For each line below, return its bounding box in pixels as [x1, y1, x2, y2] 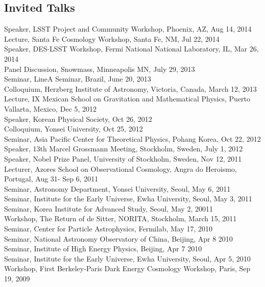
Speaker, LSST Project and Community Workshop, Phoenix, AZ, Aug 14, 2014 [4, 23, 252, 34]
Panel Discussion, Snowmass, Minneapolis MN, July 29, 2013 [4, 63, 195, 74]
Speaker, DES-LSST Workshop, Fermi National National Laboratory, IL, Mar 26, [4, 43, 259, 54]
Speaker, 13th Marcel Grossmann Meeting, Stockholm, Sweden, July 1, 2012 [4, 143, 243, 154]
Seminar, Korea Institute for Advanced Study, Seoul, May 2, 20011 [4, 203, 213, 214]
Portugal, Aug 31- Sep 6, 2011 [4, 173, 99, 184]
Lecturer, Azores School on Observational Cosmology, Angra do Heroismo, [4, 163, 237, 174]
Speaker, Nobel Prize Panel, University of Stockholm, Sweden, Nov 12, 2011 [4, 153, 242, 164]
